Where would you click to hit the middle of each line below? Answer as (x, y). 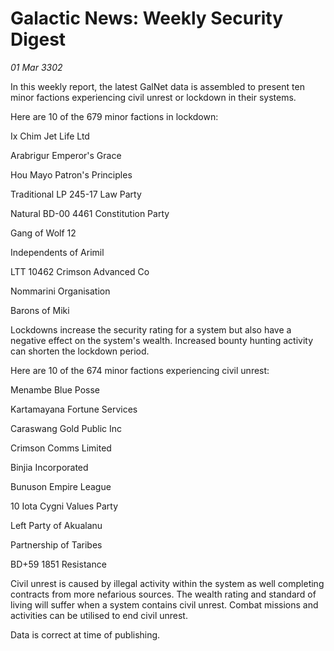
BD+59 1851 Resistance (58, 564)
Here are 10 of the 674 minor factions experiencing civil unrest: (140, 370)
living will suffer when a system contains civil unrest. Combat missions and (164, 604)
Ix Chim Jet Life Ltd (50, 136)
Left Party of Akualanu (56, 525)
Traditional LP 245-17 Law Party (76, 194)
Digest (38, 39)
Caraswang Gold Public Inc (66, 428)
